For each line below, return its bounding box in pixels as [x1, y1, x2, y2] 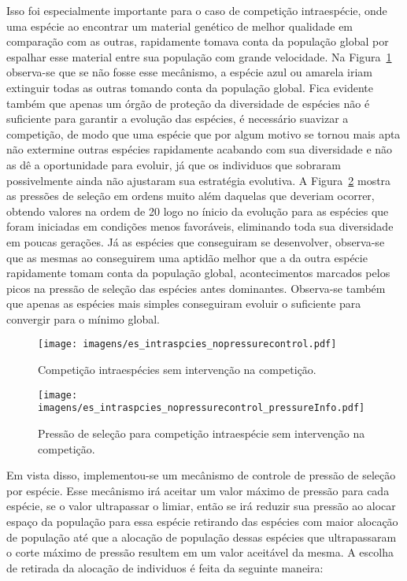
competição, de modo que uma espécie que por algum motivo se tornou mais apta [6, 125, 401, 142]
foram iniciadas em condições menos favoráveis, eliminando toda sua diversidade [6, 218, 394, 235]
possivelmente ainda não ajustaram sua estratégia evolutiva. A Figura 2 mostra [6, 172, 391, 188]
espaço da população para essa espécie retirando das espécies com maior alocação [6, 513, 398, 529]
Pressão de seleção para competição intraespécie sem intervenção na [38, 425, 365, 442]
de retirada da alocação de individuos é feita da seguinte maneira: [6, 559, 324, 575]
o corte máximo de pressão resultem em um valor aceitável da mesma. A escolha [6, 544, 394, 561]
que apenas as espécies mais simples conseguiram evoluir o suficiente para [6, 295, 361, 312]
